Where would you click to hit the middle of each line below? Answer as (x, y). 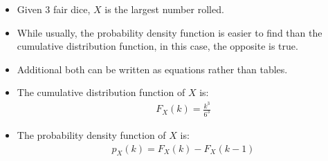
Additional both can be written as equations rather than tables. (152, 69)
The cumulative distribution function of (101, 92)
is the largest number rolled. (164, 9)
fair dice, (72, 9)
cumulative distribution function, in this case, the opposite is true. (157, 46)
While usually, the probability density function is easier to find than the (170, 32)
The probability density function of (91, 134)
